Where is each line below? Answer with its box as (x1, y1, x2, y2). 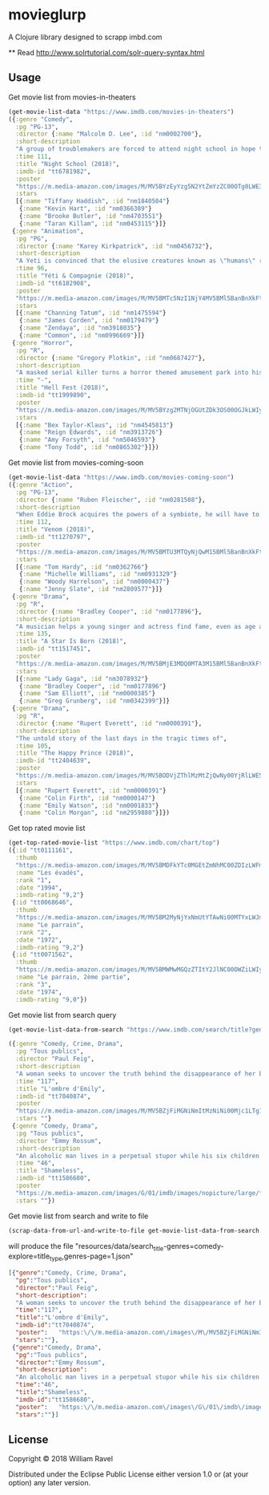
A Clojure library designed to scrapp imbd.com (8, 32, 163, 42)
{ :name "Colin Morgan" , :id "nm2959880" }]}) (18, 808, 171, 817)
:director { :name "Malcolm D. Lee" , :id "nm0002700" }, (15, 130, 203, 138)
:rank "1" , (15, 876, 52, 884)
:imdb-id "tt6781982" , (15, 167, 91, 176)
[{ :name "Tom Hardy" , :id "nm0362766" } (15, 563, 149, 571)
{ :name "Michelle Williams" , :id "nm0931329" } (18, 570, 178, 578)
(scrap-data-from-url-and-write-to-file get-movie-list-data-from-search (8, 1226, 260, 1234)
